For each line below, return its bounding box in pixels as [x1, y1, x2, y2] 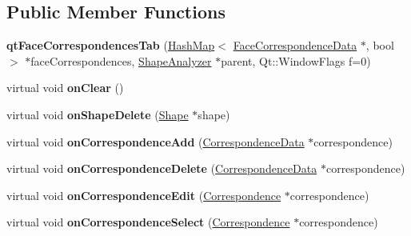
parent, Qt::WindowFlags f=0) [221, 52, 371, 69]
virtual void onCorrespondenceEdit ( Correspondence [6, 186, 281, 203]
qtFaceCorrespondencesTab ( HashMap [6, 37, 215, 54]
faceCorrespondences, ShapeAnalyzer [30, 52, 212, 69]
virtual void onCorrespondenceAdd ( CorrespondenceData [6, 133, 305, 150]
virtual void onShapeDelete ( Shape [6, 106, 189, 122]
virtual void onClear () [6, 79, 124, 96]
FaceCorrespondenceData [233, 37, 357, 54]
